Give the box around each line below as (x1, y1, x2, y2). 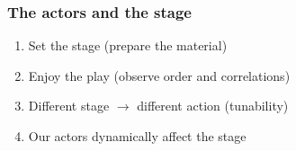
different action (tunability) (137, 96, 289, 115)
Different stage (28, 96, 110, 115)
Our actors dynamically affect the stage (28, 127, 247, 145)
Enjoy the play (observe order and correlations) (28, 66, 291, 84)
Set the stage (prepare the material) (28, 36, 228, 55)
